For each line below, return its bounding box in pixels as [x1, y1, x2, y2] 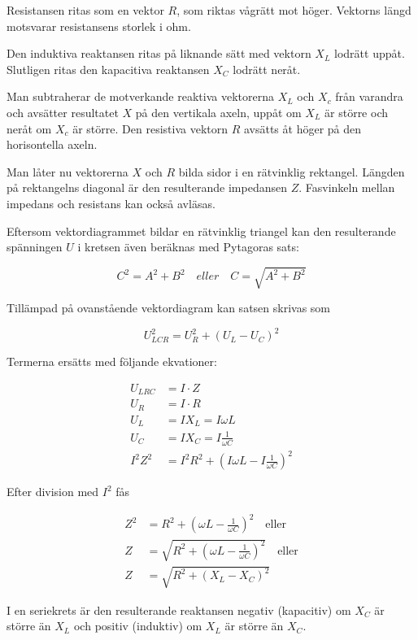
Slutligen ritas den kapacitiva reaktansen [7, 60, 210, 77]
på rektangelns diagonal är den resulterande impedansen [7, 179, 287, 196]
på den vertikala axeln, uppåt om [135, 103, 302, 120]
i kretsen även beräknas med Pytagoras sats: [77, 238, 299, 255]
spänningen [7, 238, 63, 255]
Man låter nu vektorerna [7, 163, 128, 180]
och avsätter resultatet [7, 103, 119, 120]
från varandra [335, 88, 403, 105]
